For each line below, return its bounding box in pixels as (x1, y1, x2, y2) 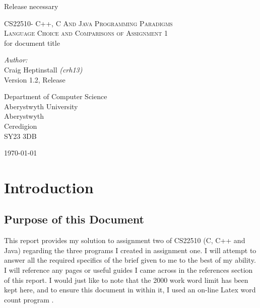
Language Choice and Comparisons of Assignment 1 (4, 28, 168, 38)
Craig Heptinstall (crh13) (4, 64, 83, 74)
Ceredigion (4, 120, 37, 131)
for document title (4, 37, 60, 48)
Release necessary (4, 1, 58, 11)
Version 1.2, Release (4, 74, 66, 85)
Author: (4, 54, 28, 65)
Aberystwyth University (4, 101, 78, 111)
